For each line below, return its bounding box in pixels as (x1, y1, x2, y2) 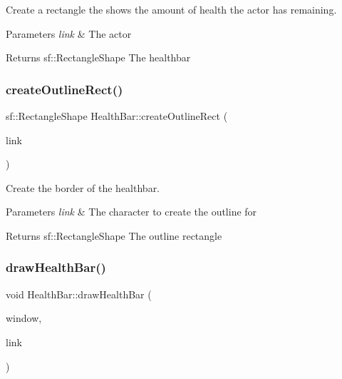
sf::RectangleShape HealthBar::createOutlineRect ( (6, 108, 228, 123)
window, (6, 310, 42, 325)
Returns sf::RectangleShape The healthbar (6, 50, 191, 65)
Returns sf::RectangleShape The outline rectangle (6, 228, 222, 243)
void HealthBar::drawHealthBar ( (6, 286, 152, 301)
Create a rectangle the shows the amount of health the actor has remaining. (6, 2, 337, 16)
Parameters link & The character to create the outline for (6, 204, 257, 219)
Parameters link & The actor (6, 26, 132, 41)
